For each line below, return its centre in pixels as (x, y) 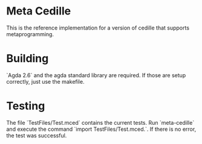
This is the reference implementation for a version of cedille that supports (98, 28)
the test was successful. (37, 135)
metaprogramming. (30, 34)
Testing (26, 106)
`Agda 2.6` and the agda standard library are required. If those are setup (96, 75)
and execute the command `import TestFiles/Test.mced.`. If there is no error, (101, 129)
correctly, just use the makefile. (45, 81)
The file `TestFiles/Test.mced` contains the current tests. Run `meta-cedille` (100, 122)
